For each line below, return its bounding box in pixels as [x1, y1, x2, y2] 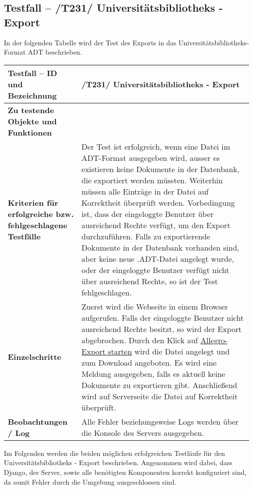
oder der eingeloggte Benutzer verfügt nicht [81, 264, 230, 275]
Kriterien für [8, 196, 58, 208]
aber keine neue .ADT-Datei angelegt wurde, [81, 253, 234, 264]
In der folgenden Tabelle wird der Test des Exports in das [4, 37, 177, 47]
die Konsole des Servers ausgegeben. [81, 427, 204, 438]
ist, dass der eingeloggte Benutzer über [81, 208, 214, 219]
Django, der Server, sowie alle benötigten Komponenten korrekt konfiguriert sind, [4, 467, 247, 477]
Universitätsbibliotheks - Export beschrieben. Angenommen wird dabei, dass [4, 457, 233, 468]
